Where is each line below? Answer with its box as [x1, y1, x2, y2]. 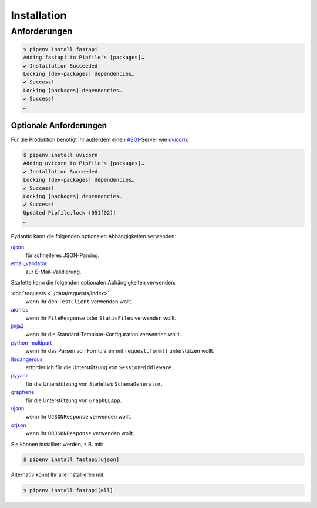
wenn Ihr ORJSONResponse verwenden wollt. [25, 430, 134, 437]
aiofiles [11, 306, 29, 313]
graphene [11, 389, 35, 396]
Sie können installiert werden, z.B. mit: [11, 440, 104, 447]
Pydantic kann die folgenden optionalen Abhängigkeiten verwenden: [11, 233, 176, 240]
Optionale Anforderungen [11, 121, 107, 131]
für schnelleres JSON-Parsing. [25, 252, 100, 259]
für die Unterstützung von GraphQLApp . [25, 397, 122, 404]
